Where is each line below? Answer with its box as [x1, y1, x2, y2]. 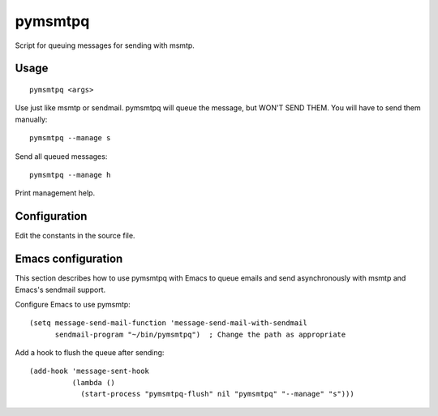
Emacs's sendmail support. [15, 285, 106, 294]
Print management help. [15, 188, 96, 198]
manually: [15, 114, 48, 124]
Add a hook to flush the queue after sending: [15, 348, 165, 358]
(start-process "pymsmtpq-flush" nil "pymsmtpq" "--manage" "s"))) [80, 389, 354, 399]
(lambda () [71, 378, 115, 387]
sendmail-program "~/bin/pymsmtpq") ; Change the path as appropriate [54, 329, 346, 339]
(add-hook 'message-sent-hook [29, 367, 150, 376]
